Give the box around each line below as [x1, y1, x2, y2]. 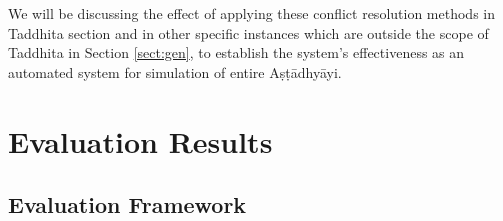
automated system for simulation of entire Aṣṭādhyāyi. [8, 61, 342, 82]
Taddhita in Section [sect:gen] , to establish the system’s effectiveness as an [8, 42, 465, 63]
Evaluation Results [8, 120, 273, 161]
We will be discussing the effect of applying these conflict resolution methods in [8, 3, 495, 23]
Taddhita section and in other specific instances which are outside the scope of [8, 22, 489, 43]
